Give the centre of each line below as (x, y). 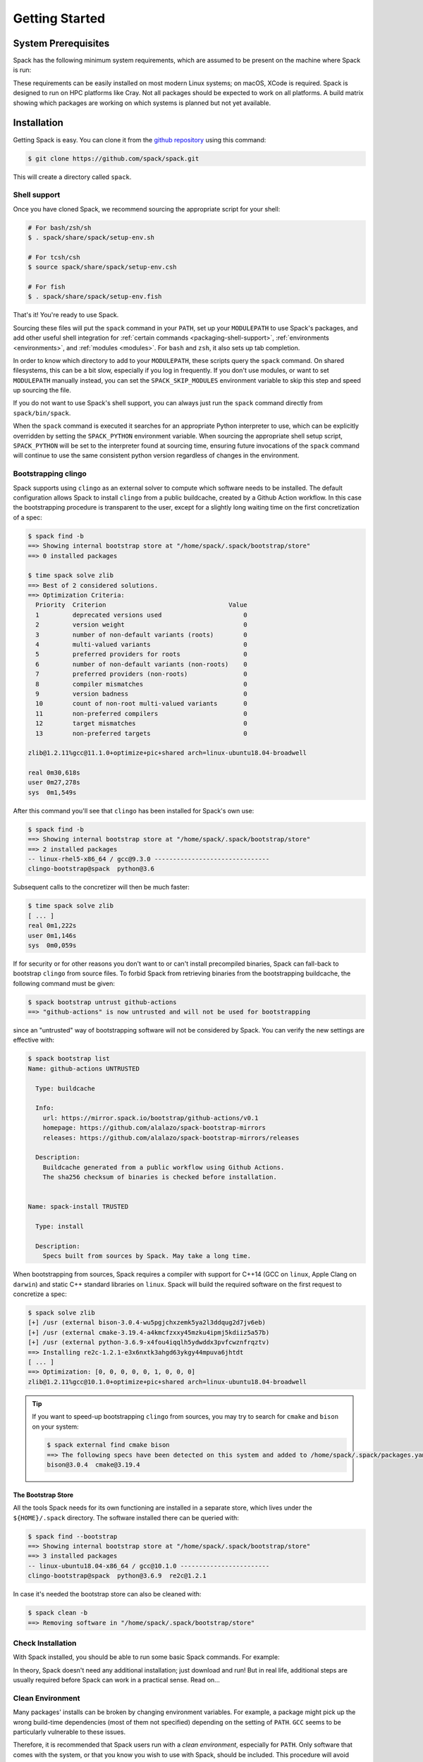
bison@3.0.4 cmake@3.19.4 (93, 1465)
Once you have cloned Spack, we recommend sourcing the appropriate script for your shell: (147, 209)
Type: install (60, 1227)
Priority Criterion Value (141, 605)
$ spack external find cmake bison (108, 1445)
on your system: (55, 1427)
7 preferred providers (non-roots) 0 (141, 674)
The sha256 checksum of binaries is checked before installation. (160, 1177)
